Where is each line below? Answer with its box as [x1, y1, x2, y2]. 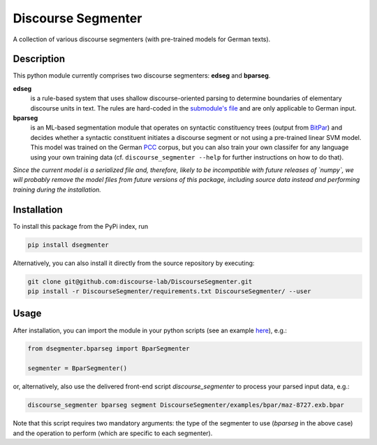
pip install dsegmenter [27, 241, 110, 248]
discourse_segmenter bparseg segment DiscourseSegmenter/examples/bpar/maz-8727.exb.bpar [27, 401, 345, 409]
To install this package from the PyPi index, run [13, 222, 149, 230]
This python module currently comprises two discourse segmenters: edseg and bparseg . [13, 71, 271, 80]
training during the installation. [13, 185, 101, 194]
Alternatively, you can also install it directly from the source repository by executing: [13, 259, 255, 267]
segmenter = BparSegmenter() [27, 365, 128, 372]
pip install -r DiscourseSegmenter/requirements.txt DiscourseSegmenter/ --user [27, 288, 311, 295]
